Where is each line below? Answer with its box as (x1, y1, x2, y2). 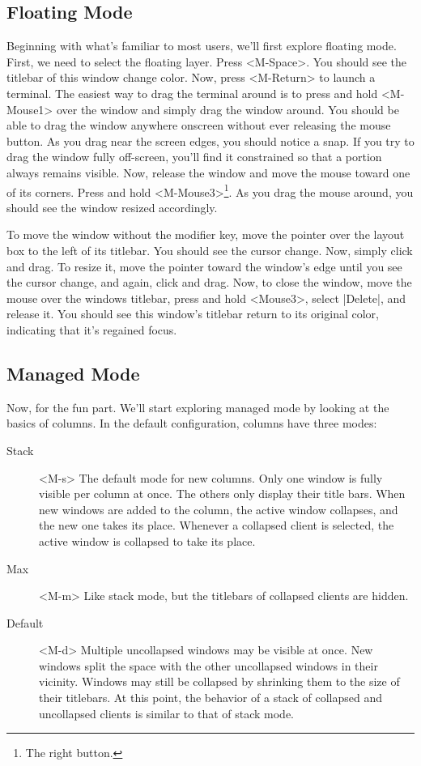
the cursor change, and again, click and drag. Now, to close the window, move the (6, 274, 412, 291)
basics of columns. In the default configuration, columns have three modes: (6, 415, 377, 432)
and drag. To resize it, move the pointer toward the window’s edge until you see (6, 257, 402, 274)
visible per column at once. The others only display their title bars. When (39, 485, 406, 502)
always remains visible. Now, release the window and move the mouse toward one (6, 164, 410, 181)
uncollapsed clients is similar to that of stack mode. (39, 704, 295, 721)
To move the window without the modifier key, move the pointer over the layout (6, 226, 405, 243)
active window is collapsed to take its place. (39, 532, 256, 549)
